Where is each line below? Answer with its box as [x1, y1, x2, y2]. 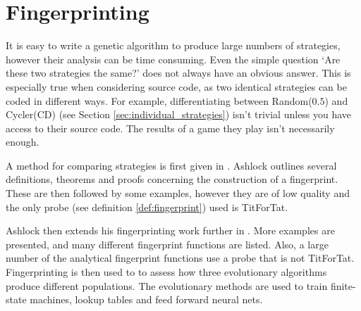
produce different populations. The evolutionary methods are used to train [6, 278, 328, 293]
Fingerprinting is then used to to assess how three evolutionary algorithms [6, 265, 327, 279]
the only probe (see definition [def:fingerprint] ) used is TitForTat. [6, 199, 288, 214]
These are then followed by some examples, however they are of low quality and [6, 186, 350, 201]
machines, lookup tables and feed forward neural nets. [30, 292, 263, 307]
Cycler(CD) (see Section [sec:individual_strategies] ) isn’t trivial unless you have [6, 107, 352, 122]
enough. [6, 134, 39, 149]
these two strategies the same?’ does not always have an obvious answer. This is [6, 65, 351, 80]
